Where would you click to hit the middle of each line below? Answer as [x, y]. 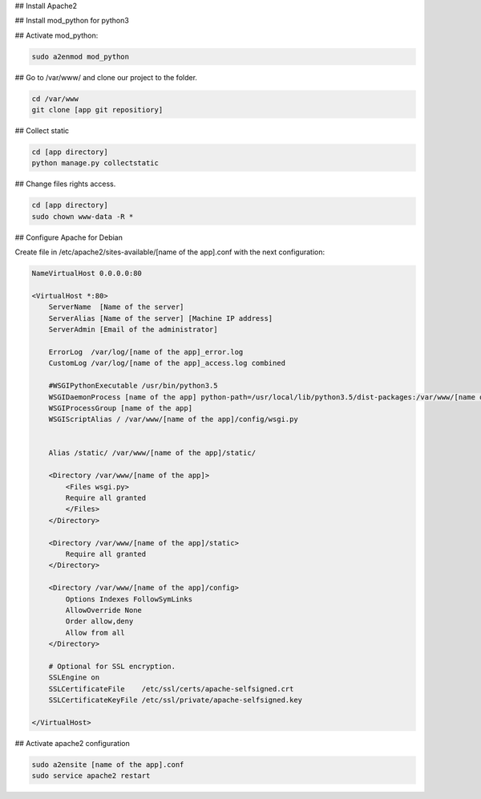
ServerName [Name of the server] [116, 307]
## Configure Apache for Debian [69, 237]
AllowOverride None [103, 610]
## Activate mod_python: [57, 35]
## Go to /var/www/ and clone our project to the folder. [106, 77]
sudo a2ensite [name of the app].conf [108, 765]
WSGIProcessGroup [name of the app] [120, 408]
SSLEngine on [74, 677]
